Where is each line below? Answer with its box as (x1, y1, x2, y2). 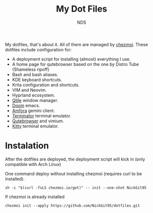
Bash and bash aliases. (12, 71, 58, 77)
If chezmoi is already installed (5, 194, 65, 199)
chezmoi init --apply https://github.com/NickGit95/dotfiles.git (5, 203, 140, 208)
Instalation (5, 140, 49, 151)
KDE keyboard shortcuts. (12, 77, 62, 82)
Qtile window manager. (12, 97, 58, 103)
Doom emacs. (12, 102, 40, 108)
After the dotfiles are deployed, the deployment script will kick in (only (5, 156, 145, 162)
